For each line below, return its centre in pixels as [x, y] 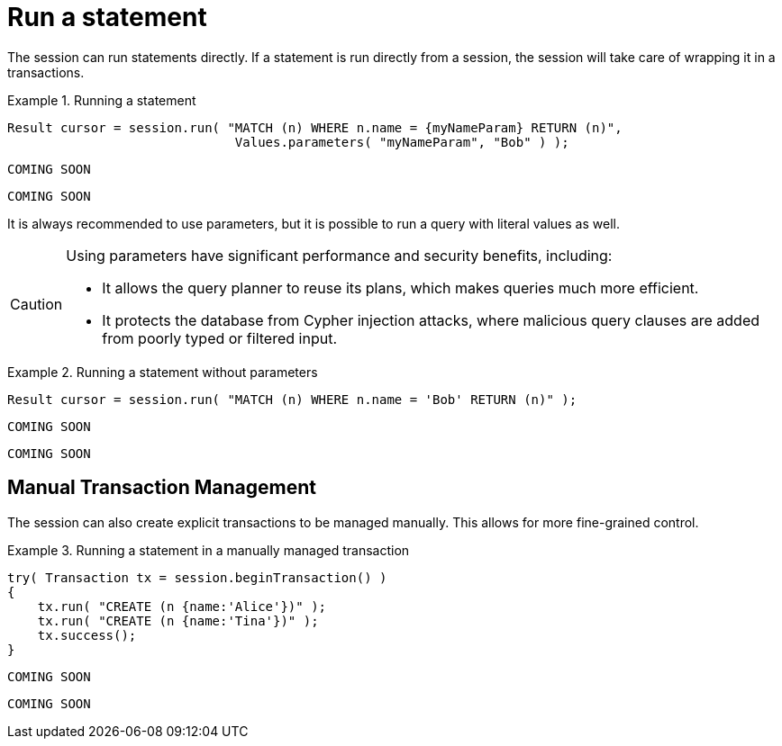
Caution [36, 304]
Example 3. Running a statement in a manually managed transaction [209, 550]
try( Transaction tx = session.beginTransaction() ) [197, 577]
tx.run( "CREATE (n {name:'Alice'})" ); [182, 606]
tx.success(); [87, 635]
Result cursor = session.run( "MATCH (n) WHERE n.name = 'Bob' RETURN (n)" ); [292, 399]
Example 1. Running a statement [102, 100]
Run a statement [107, 17]
